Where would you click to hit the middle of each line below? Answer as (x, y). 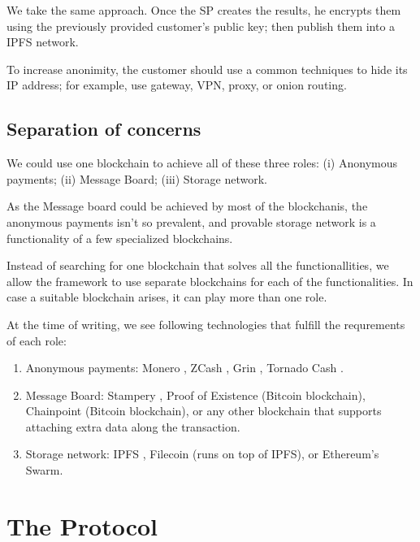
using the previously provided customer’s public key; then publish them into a (201, 26)
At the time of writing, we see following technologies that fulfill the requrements (206, 324)
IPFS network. (43, 42)
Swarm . (44, 470)
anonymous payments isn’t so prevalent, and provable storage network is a (191, 221)
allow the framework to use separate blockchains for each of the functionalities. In (210, 281)
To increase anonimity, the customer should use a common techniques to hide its (207, 69)
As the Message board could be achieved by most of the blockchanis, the (187, 206)
